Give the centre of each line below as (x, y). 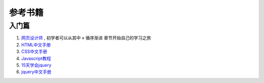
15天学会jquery (36, 65)
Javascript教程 (36, 58)
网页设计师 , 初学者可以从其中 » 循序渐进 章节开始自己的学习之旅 (86, 38)
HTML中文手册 (36, 45)
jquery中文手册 (36, 72)
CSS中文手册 (34, 51)
